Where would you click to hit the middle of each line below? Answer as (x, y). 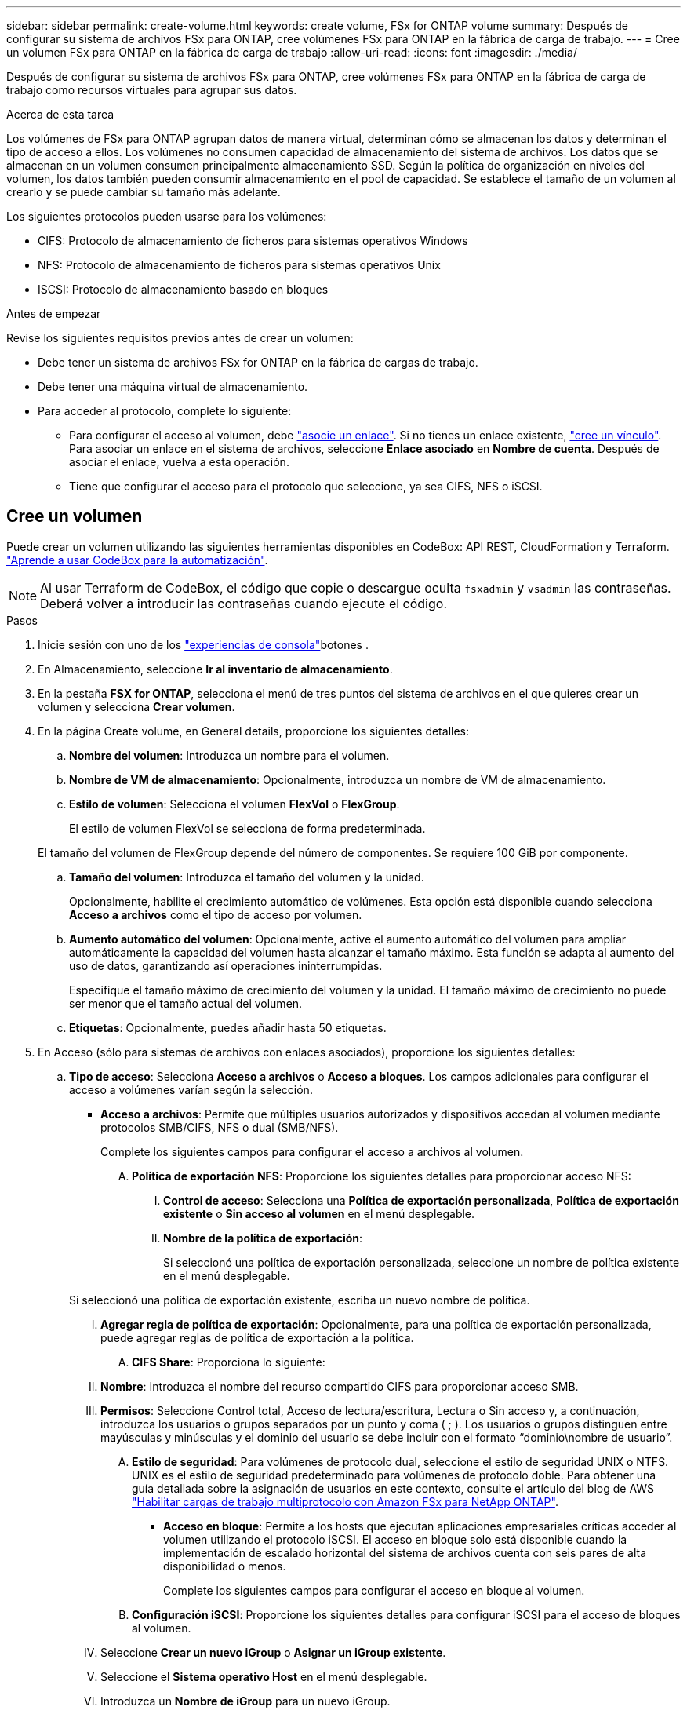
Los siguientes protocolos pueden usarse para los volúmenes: (167, 216)
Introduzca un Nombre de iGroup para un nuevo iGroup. (245, 1701)
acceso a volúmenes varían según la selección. (191, 1089)
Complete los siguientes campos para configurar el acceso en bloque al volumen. (374, 1590)
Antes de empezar (54, 314)
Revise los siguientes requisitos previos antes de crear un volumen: (180, 338)
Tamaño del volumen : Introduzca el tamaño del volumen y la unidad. (247, 877)
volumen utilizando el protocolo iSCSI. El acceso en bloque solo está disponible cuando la (395, 1539)
